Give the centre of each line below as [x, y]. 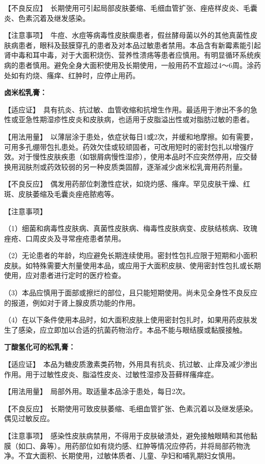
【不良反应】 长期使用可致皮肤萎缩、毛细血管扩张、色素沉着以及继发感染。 [131, 408]
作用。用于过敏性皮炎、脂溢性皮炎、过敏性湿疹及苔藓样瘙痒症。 [111, 374]
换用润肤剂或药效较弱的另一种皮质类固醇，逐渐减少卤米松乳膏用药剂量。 [125, 166]
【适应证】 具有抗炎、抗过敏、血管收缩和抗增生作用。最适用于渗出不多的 [127, 109]
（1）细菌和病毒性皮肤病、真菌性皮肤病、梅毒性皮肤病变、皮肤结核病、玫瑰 [131, 228]
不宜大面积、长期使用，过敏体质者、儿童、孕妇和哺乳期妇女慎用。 [129, 456]
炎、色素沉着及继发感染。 [47, 18]
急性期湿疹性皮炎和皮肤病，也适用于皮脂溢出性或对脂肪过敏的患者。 [139, 119]
